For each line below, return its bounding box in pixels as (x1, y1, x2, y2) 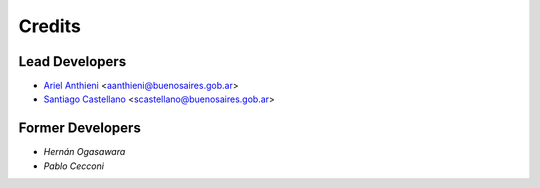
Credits (18, 15, 82, 37)
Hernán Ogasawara (43, 146, 126, 158)
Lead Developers (18, 53, 127, 70)
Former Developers (18, 120, 142, 137)
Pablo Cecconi (43, 160, 105, 172)
